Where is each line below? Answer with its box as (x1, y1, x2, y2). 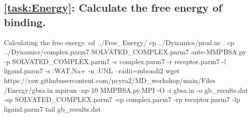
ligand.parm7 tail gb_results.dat (4, 103, 101, 114)
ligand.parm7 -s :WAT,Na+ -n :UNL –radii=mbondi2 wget (4, 66, 180, 76)
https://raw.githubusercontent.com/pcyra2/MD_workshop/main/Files (4, 75, 215, 85)
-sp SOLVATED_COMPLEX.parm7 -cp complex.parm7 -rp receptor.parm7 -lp (4, 94, 240, 104)
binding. (4, 14, 46, 29)
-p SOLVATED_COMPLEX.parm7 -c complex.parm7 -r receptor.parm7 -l (4, 56, 226, 66)
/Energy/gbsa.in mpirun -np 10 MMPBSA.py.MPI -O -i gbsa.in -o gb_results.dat (4, 84, 249, 95)
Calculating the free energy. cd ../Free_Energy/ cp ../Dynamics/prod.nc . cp (4, 37, 234, 47)
